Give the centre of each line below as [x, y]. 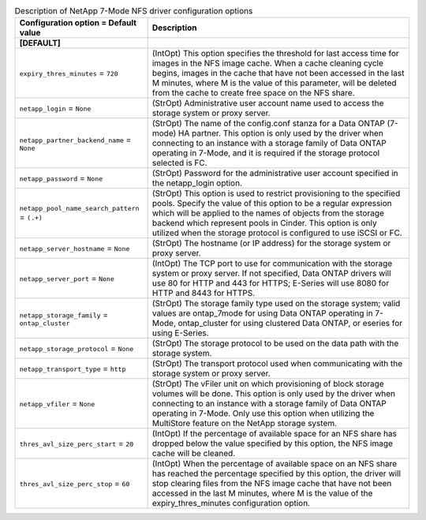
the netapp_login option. [197, 183]
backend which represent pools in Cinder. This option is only [265, 223]
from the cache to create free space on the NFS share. [253, 93]
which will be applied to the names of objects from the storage [268, 213]
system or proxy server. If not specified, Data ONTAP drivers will [271, 274]
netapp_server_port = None [67, 279]
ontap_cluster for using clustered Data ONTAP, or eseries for [290, 324]
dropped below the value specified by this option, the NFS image [273, 443]
